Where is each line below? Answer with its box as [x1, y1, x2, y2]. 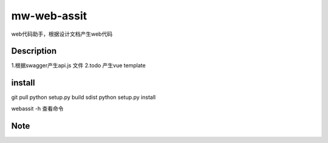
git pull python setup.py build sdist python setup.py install [11, 94, 156, 101]
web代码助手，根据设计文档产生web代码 [11, 30, 112, 38]
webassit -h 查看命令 [11, 105, 64, 112]
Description [11, 46, 57, 56]
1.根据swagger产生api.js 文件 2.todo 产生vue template [11, 62, 146, 69]
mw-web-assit [11, 9, 87, 22]
